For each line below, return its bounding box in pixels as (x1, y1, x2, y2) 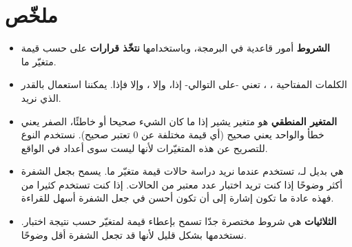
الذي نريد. (21, 90, 61, 105)
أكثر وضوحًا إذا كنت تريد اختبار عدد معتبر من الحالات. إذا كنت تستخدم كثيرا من (21, 177, 343, 191)
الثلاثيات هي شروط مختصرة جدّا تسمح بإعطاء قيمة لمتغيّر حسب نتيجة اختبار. (21, 214, 337, 228)
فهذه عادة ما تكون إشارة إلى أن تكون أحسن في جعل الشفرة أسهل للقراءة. (21, 191, 334, 205)
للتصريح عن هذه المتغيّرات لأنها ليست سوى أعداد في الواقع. (21, 140, 268, 155)
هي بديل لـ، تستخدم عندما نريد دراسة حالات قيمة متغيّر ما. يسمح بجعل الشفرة (21, 164, 344, 178)
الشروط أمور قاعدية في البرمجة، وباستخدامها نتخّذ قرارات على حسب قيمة (21, 41, 330, 55)
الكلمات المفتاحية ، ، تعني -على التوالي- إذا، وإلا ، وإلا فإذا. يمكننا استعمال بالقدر (21, 77, 347, 92)
